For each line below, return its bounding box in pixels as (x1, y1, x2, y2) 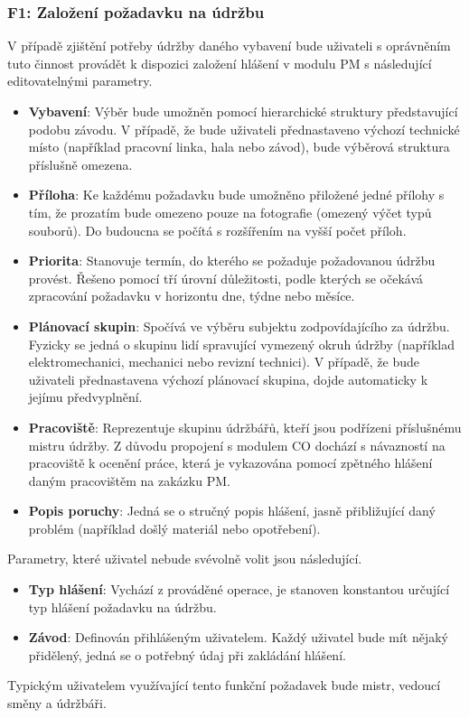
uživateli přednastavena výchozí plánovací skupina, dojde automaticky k (28, 369, 428, 388)
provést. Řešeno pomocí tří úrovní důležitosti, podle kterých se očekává (28, 268, 423, 287)
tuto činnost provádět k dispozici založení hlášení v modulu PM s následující (7, 53, 432, 72)
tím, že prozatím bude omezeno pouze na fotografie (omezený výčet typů (28, 202, 432, 221)
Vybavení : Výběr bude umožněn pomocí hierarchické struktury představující (28, 102, 458, 120)
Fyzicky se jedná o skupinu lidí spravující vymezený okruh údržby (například (28, 334, 455, 353)
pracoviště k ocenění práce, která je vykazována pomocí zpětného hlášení (28, 453, 433, 472)
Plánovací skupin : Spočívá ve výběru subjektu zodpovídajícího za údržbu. (28, 316, 450, 335)
